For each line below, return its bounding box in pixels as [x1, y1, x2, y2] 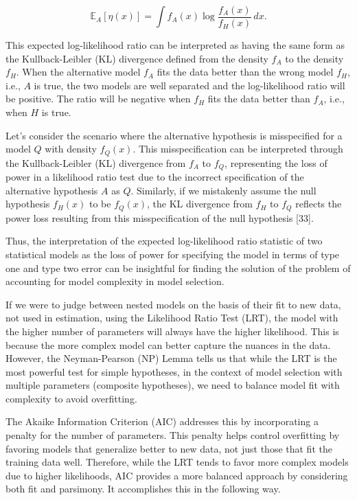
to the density [285, 51, 344, 65]
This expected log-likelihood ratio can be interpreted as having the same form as [5, 38, 345, 52]
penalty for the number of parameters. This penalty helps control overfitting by [5, 428, 340, 442]
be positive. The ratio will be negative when [5, 91, 191, 106]
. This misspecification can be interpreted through [133, 141, 343, 156]
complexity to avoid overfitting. [5, 391, 137, 405]
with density [45, 141, 97, 156]
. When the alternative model [16, 65, 141, 79]
